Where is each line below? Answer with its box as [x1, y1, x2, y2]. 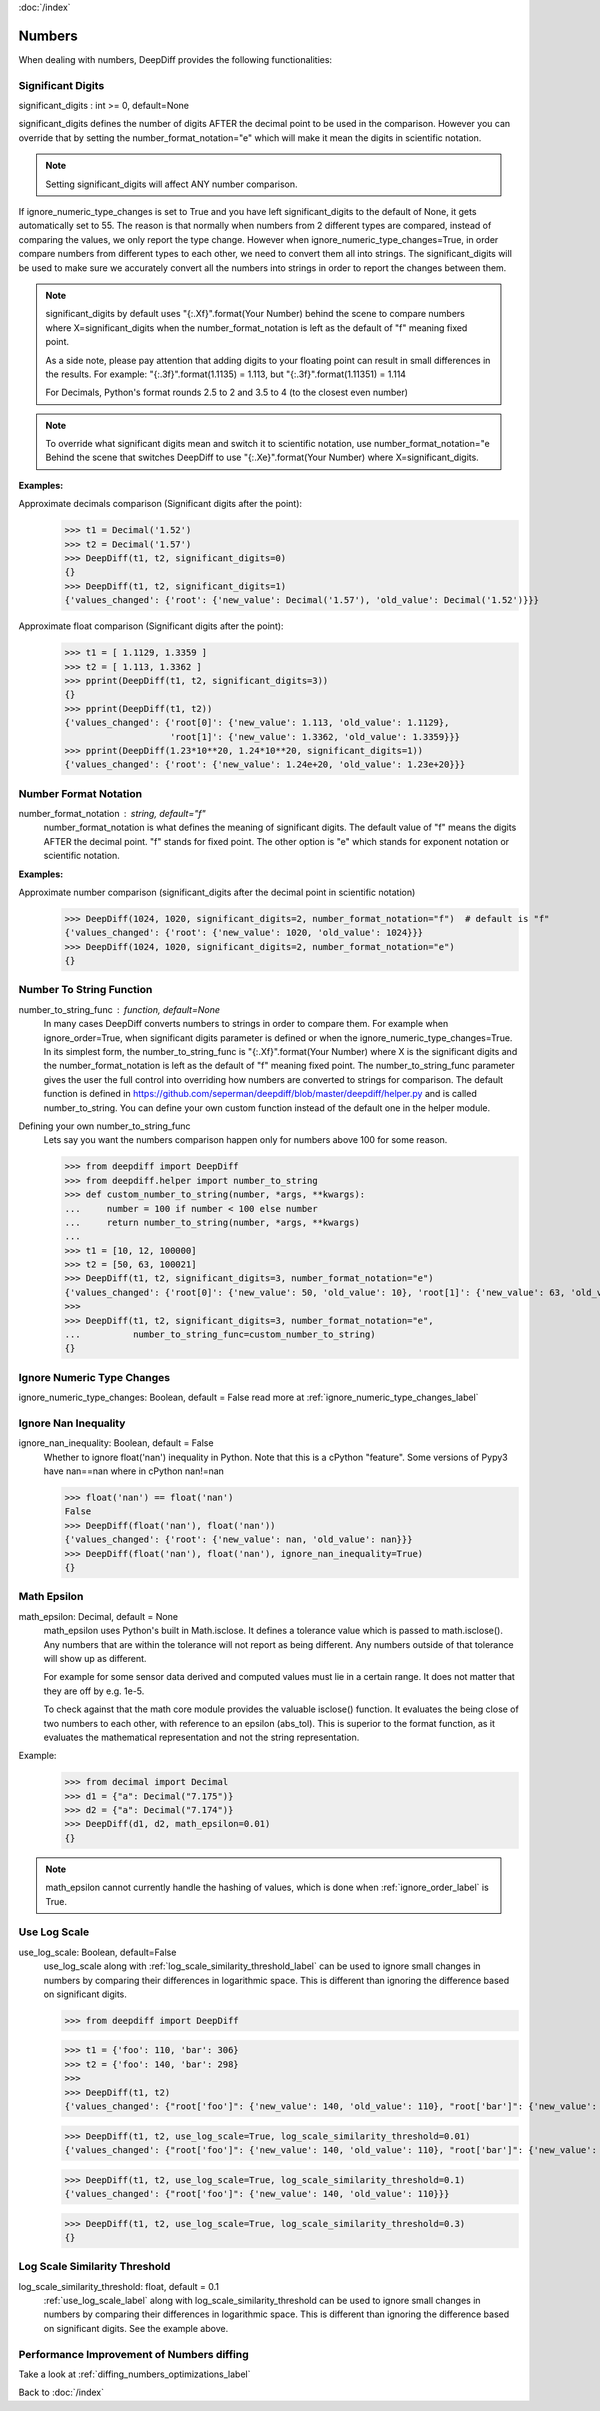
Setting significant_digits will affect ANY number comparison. [45, 178, 299, 190]
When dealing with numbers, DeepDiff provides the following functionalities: [18, 53, 333, 65]
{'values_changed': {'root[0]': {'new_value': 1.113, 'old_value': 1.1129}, [64, 717, 450, 729]
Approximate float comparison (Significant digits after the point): [18, 620, 284, 632]
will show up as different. [43, 1652, 147, 1664]
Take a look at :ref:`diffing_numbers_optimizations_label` [18, 2368, 251, 2380]
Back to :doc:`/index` [18, 2386, 105, 2399]
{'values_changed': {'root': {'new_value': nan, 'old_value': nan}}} [64, 1534, 413, 1545]
